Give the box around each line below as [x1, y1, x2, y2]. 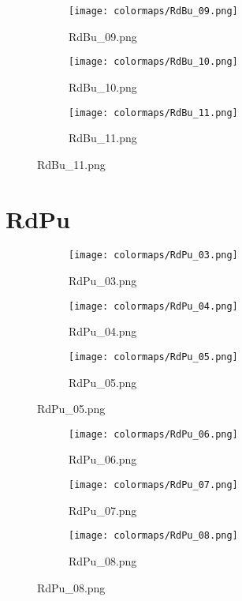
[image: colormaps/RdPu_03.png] [69, 250, 238, 261]
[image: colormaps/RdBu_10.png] [69, 56, 238, 68]
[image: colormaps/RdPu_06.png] [69, 428, 238, 440]
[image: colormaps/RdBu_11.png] [69, 107, 238, 118]
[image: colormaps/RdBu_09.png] [69, 6, 238, 17]
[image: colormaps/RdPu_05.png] [69, 351, 238, 362]
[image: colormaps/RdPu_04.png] [69, 300, 238, 312]
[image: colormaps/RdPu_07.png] [69, 479, 238, 491]
